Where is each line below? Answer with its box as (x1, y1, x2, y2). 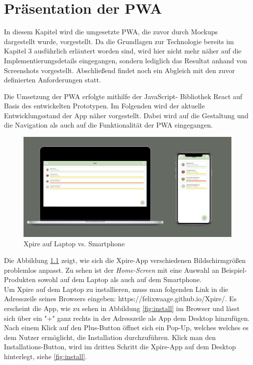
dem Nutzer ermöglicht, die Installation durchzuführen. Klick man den (4, 332, 216, 342)
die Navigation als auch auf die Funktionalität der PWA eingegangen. (4, 120, 213, 130)
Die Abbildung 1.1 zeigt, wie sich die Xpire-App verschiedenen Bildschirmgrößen (4, 255, 246, 265)
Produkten (4, 274, 36, 285)
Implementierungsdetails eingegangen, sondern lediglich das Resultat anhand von (4, 55, 247, 65)
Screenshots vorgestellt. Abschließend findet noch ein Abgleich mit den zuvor (4, 65, 235, 75)
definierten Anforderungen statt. (4, 75, 101, 85)
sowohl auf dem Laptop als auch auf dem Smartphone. (38, 274, 202, 285)
